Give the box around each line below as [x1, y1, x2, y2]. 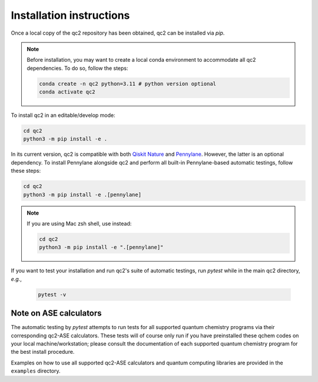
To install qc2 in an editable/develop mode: [11, 112, 116, 119]
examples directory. [11, 367, 61, 374]
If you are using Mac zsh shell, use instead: [26, 220, 132, 227]
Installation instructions [11, 9, 130, 22]
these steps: [11, 167, 41, 175]
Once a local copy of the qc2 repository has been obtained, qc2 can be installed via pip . [11, 29, 225, 36]
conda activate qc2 [39, 89, 95, 95]
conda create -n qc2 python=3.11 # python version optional [39, 80, 217, 87]
